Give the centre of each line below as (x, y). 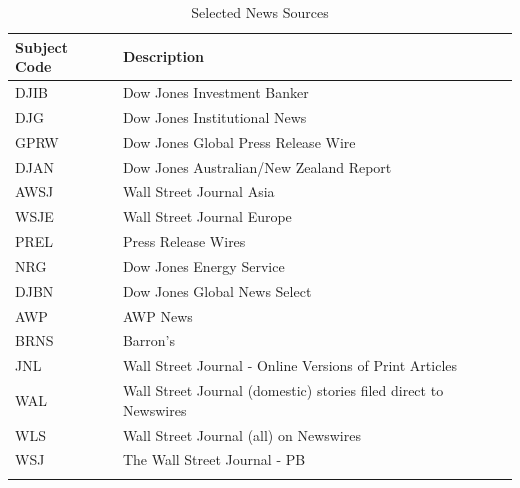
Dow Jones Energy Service (203, 265)
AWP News (157, 315)
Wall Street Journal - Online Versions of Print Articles (290, 365)
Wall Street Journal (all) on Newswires (241, 434)
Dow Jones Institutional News (214, 116)
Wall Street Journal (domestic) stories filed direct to (283, 390)
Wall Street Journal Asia (198, 191)
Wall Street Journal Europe (207, 216)
